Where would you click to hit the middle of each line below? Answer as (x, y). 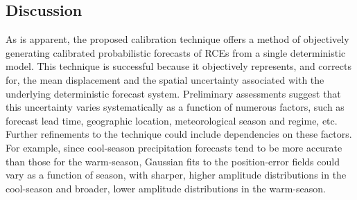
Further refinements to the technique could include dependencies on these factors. (179, 134)
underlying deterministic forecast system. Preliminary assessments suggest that (173, 93)
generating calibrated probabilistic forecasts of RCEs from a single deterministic (176, 52)
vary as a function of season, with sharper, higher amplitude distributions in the (176, 175)
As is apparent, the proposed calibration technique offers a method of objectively (177, 39)
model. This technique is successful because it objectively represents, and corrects (178, 66)
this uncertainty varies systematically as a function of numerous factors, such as (175, 107)
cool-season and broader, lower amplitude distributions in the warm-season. (166, 188)
